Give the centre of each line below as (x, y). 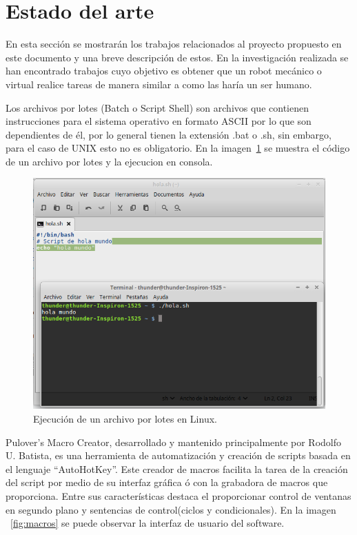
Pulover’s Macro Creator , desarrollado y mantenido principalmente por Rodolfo (174, 442)
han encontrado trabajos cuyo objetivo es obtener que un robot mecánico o (164, 71)
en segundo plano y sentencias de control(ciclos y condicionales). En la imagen (171, 509)
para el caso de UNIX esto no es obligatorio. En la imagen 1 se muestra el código (178, 148)
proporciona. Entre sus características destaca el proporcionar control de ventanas (178, 495)
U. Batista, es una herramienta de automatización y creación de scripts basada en (178, 455)
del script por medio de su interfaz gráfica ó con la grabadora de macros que (167, 482)
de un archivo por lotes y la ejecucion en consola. (109, 161)
